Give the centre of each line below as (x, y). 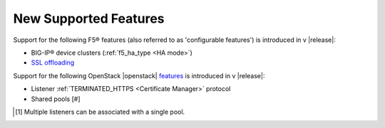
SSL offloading (53, 63)
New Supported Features (89, 18)
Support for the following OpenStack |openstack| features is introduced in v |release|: (139, 75)
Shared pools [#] (56, 99)
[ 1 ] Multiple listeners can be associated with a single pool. (100, 112)
